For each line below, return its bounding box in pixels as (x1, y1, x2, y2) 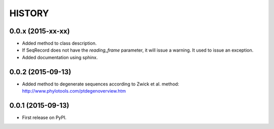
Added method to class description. (22, 40, 97, 47)
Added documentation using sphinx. (22, 54, 98, 60)
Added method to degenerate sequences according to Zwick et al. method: (22, 81, 180, 87)
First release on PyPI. (22, 114, 67, 121)
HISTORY (9, 8, 49, 19)
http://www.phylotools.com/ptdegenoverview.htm (22, 88, 126, 94)
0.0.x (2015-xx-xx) (9, 27, 70, 35)
